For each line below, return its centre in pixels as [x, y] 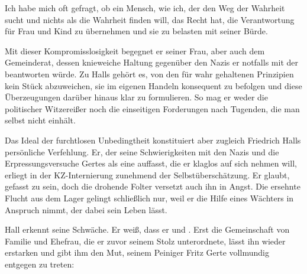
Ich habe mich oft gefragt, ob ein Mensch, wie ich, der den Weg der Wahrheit [145, 8]
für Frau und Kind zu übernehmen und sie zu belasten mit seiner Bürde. [136, 31]
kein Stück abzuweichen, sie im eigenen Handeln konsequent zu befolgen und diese [153, 85]
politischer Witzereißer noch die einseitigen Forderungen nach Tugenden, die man [152, 108]
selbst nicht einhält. [40, 120]
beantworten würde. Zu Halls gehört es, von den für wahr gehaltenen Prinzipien [149, 74]
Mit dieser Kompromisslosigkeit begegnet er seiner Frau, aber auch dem [135, 50]
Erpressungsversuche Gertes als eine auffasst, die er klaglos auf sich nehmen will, [151, 163]
